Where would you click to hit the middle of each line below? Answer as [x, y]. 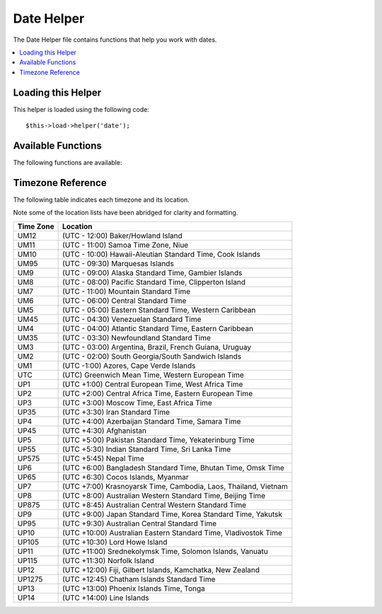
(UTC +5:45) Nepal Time [103, 458]
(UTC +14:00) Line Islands [106, 598]
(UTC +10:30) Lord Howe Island [115, 542]
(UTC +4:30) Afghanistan [104, 430]
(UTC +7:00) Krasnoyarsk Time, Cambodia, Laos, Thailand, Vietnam [175, 486]
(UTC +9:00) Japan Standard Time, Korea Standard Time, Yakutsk [173, 514]
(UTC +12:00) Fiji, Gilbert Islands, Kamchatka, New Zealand [161, 569]
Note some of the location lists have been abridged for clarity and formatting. [126, 213]
